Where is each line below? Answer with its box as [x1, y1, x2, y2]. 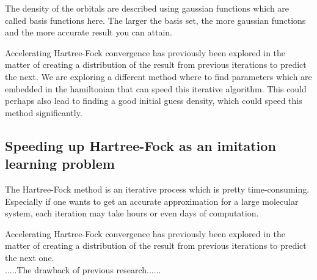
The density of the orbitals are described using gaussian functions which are [5, 2, 290, 14]
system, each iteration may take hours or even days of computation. [5, 207, 259, 219]
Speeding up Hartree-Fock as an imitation [5, 136, 276, 155]
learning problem [5, 154, 115, 173]
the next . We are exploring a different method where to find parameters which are [5, 70, 312, 83]
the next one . [5, 251, 54, 263]
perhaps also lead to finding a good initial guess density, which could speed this [5, 94, 302, 107]
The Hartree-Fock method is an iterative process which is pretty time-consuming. [5, 182, 310, 195]
